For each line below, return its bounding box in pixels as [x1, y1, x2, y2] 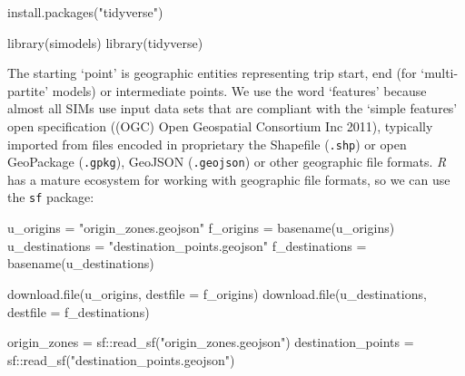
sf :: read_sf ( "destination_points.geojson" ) [7, 350, 235, 369]
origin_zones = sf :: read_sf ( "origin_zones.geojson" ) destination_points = [7, 333, 414, 352]
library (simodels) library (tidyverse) [7, 33, 203, 52]
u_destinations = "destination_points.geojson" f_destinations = [7, 236, 367, 255]
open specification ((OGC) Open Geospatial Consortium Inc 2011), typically [7, 116, 433, 135]
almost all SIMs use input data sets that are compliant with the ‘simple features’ [7, 99, 458, 118]
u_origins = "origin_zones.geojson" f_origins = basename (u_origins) [7, 218, 395, 237]
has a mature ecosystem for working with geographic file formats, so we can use [7, 169, 450, 188]
